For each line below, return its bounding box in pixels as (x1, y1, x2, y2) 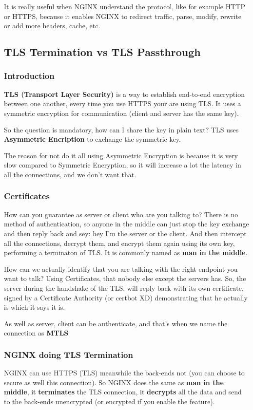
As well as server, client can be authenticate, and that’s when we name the (4, 318, 228, 328)
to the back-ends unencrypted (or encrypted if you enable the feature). (4, 396, 215, 406)
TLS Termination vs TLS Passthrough (4, 44, 201, 59)
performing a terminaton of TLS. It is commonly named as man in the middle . (4, 247, 248, 258)
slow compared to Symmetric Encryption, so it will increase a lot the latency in (4, 160, 241, 170)
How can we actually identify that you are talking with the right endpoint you (4, 263, 238, 274)
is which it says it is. (4, 302, 65, 312)
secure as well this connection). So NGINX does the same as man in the (4, 377, 224, 387)
